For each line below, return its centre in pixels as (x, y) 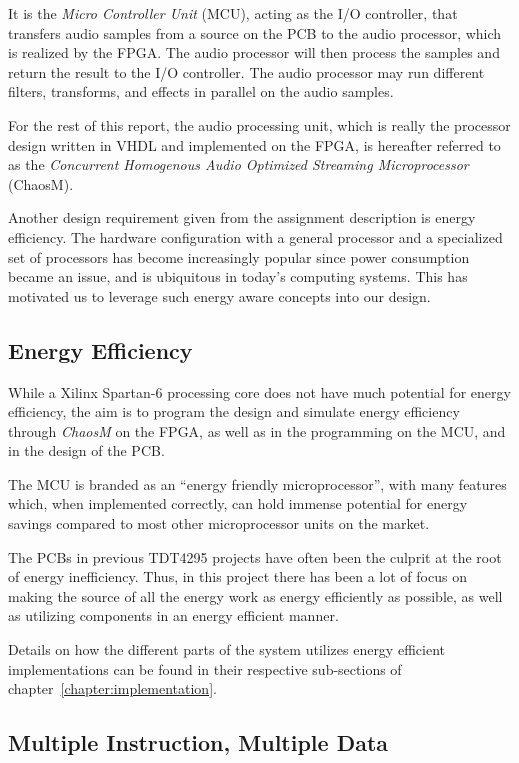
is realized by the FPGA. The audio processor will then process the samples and (254, 52)
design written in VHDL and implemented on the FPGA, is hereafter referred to (254, 144)
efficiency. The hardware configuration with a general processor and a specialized (255, 236)
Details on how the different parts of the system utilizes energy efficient (226, 649)
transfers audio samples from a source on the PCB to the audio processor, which (255, 32)
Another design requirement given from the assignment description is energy (242, 217)
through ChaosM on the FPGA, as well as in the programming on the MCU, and (257, 430)
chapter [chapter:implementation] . (112, 688)
